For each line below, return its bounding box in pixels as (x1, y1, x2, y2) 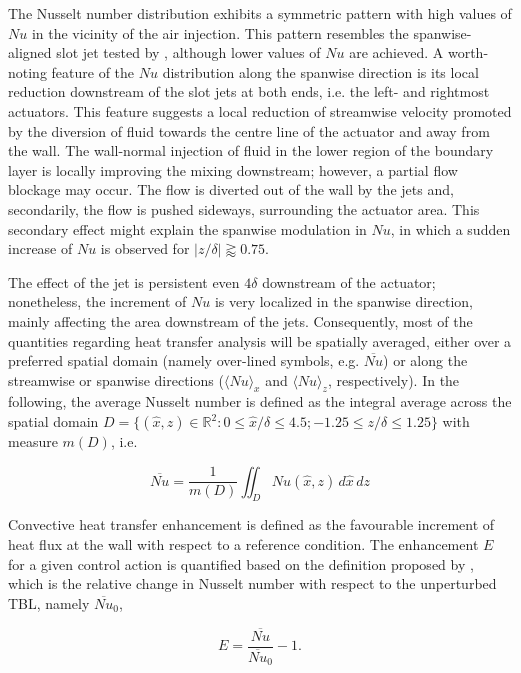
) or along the (383, 350, 468, 371)
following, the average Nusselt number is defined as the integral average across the (8, 391, 512, 412)
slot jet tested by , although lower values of (56, 42, 321, 63)
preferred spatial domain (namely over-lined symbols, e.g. (8, 350, 360, 371)
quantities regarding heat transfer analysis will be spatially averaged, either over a (8, 330, 512, 351)
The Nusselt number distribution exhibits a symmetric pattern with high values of (8, 3, 512, 23)
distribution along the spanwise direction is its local (162, 61, 479, 82)
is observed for (100, 238, 190, 259)
